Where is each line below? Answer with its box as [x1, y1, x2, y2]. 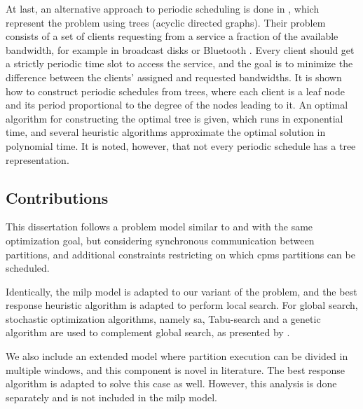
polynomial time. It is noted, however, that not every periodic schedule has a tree [6, 138, 356, 153]
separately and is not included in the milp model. [6, 389, 217, 404]
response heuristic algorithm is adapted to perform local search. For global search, [6, 298, 358, 312]
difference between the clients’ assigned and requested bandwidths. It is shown [6, 69, 342, 84]
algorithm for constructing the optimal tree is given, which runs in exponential [6, 111, 343, 125]
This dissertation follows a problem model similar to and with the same [6, 219, 313, 234]
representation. [6, 152, 69, 167]
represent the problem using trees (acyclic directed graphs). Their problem [6, 15, 326, 29]
